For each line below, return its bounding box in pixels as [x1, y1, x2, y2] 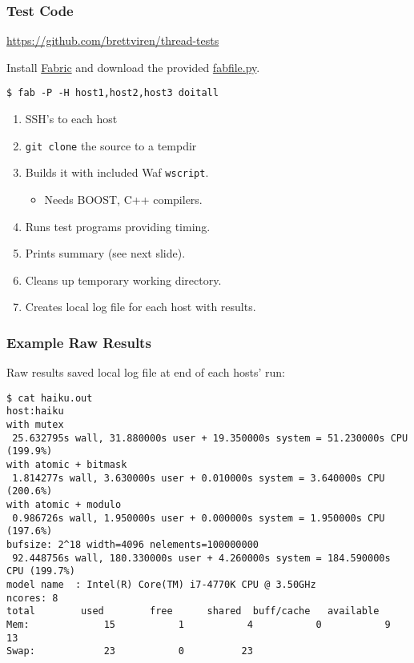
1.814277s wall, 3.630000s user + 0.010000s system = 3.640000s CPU [12, 472, 385, 484]
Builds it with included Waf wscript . [25, 164, 209, 181]
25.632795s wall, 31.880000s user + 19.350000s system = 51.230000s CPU [12, 432, 408, 444]
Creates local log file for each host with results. [25, 298, 256, 315]
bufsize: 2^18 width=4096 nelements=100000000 [6, 538, 259, 550]
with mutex [6, 419, 64, 431]
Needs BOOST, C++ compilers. [44, 190, 203, 207]
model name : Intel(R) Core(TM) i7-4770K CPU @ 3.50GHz [6, 578, 316, 590]
